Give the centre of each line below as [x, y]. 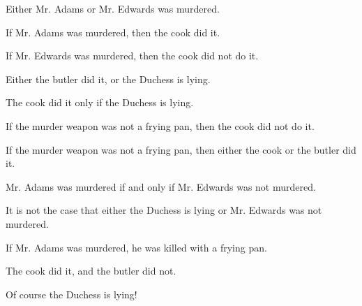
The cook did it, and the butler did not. [91, 271]
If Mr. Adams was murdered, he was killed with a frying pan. [136, 247]
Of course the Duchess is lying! [71, 294]
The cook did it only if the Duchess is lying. [100, 102]
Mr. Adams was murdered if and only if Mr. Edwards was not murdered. [161, 186]
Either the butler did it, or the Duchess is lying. [108, 79]
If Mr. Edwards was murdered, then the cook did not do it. [132, 56]
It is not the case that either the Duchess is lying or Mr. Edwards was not [164, 210]
